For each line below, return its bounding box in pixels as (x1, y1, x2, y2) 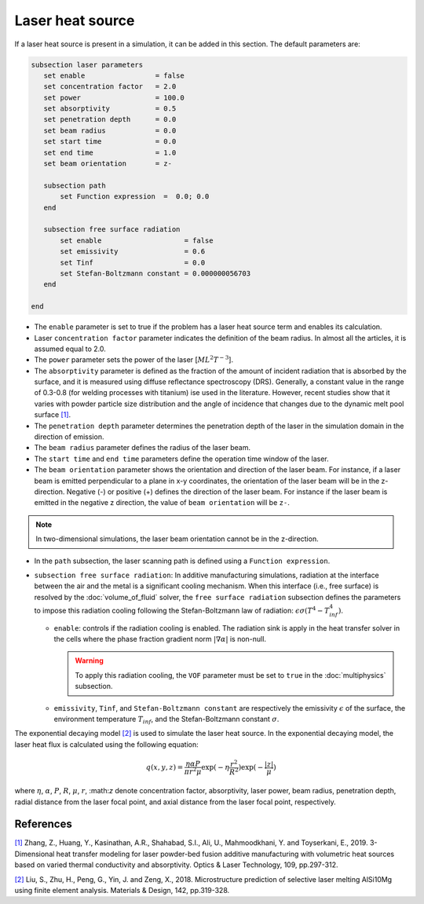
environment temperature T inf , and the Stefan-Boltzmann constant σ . (53, 715, 280, 726)
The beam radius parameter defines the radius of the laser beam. (34, 443, 251, 452)
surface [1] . (34, 410, 71, 419)
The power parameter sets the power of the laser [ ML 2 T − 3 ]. (34, 354, 234, 364)
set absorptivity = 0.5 (43, 104, 177, 113)
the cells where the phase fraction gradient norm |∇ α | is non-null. (53, 635, 267, 644)
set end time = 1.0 (43, 148, 177, 157)
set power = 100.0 (43, 93, 185, 102)
